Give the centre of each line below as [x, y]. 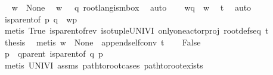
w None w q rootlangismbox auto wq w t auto [131, 7]
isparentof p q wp [41, 19]
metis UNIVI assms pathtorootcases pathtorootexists [104, 65]
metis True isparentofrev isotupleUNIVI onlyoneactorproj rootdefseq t [136, 30]
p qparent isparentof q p [54, 53]
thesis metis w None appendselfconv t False [103, 42]
